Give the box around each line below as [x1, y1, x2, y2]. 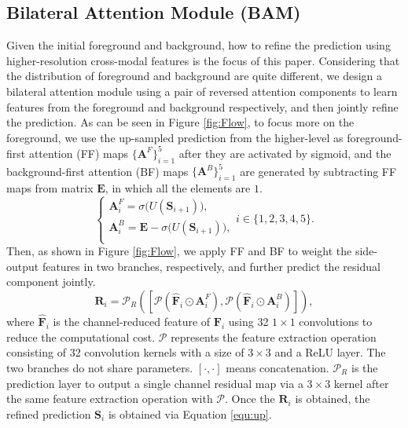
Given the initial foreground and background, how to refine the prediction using [6, 37, 391, 53]
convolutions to [299, 313, 373, 330]
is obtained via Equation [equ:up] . [108, 405, 272, 422]
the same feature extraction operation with [6, 390, 213, 407]
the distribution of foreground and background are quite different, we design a [6, 68, 383, 84]
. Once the [225, 390, 275, 407]
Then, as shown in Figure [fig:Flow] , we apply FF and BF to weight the [6, 243, 352, 259]
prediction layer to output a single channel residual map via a [6, 375, 303, 391]
